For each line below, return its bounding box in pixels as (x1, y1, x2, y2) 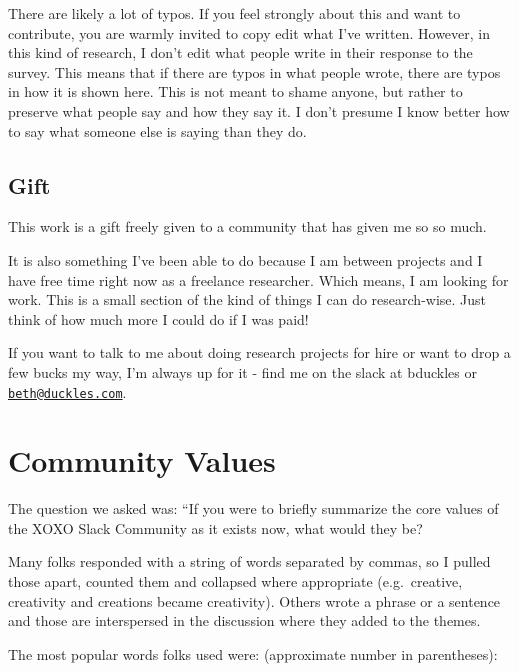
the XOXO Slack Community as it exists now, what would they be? (8, 517, 423, 538)
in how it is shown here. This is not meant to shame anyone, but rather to (8, 81, 463, 102)
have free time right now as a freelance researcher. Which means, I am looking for (8, 269, 509, 290)
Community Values (8, 440, 276, 481)
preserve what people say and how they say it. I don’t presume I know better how (8, 100, 510, 121)
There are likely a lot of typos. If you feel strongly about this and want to (8, 3, 461, 23)
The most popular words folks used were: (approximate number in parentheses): (8, 643, 498, 664)
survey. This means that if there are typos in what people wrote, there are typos (8, 61, 501, 82)
